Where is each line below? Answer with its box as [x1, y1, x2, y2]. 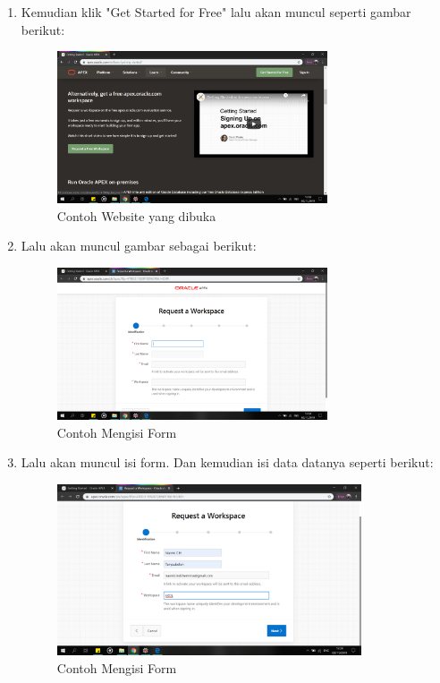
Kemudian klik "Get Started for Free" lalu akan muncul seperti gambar [21, 3, 411, 21]
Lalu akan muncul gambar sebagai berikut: [21, 236, 257, 255]
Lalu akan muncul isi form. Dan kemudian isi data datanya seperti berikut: [21, 453, 434, 472]
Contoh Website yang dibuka [56, 206, 216, 225]
